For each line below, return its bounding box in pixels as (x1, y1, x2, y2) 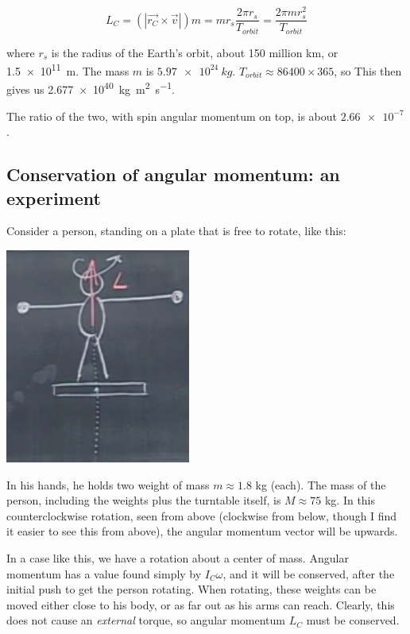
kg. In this (324, 492, 376, 508)
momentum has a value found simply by (6, 565, 202, 582)
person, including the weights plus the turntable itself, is (6, 492, 281, 508)
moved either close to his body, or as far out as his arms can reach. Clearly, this (6, 596, 395, 613)
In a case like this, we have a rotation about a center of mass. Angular (6, 550, 349, 566)
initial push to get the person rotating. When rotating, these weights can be (6, 581, 377, 597)
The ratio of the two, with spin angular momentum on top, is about (6, 107, 337, 124)
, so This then (334, 62, 402, 79)
